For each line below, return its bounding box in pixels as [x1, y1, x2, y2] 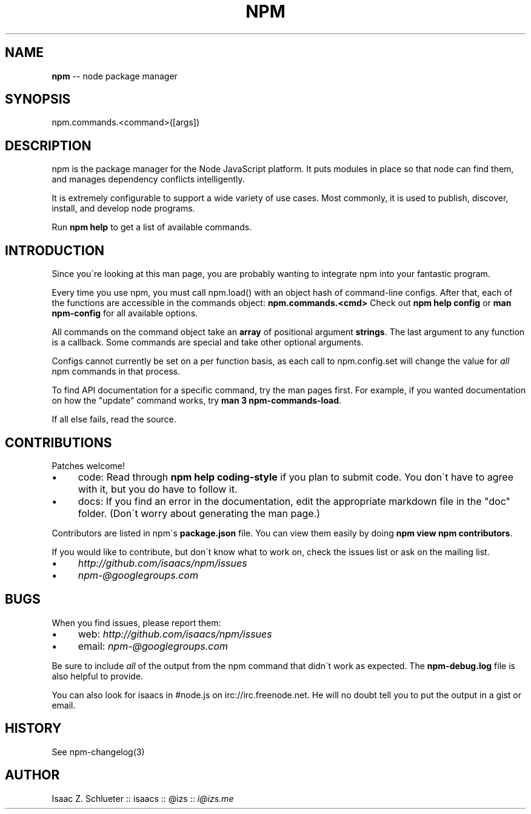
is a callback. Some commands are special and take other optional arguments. [52, 337, 364, 348]
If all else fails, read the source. [52, 414, 176, 425]
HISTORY [5, 721, 62, 736]
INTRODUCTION [5, 242, 105, 258]
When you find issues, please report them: [52, 617, 221, 628]
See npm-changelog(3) [52, 746, 145, 757]
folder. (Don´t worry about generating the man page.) [78, 507, 321, 519]
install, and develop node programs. [52, 203, 195, 214]
